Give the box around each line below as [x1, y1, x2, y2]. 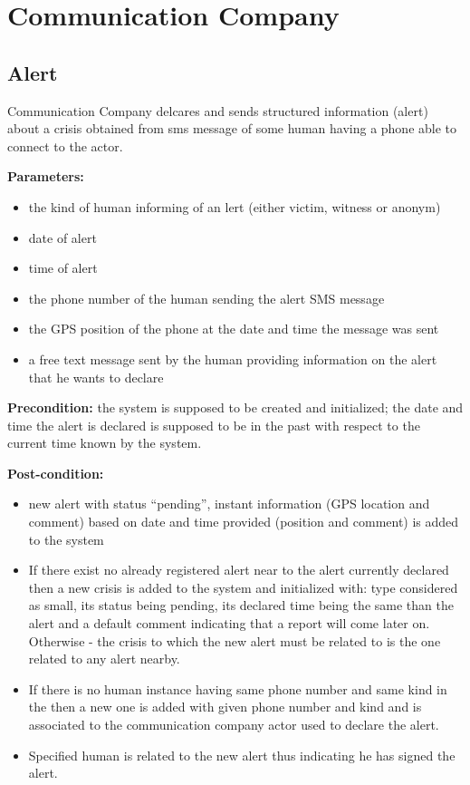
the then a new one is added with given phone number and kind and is [28, 697, 422, 716]
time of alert [28, 258, 98, 277]
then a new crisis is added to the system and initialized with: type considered [28, 577, 458, 596]
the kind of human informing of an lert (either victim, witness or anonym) [28, 197, 441, 216]
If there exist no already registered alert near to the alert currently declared [28, 560, 449, 579]
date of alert [28, 228, 97, 247]
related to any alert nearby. [28, 649, 180, 668]
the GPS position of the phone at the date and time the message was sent [28, 319, 439, 338]
